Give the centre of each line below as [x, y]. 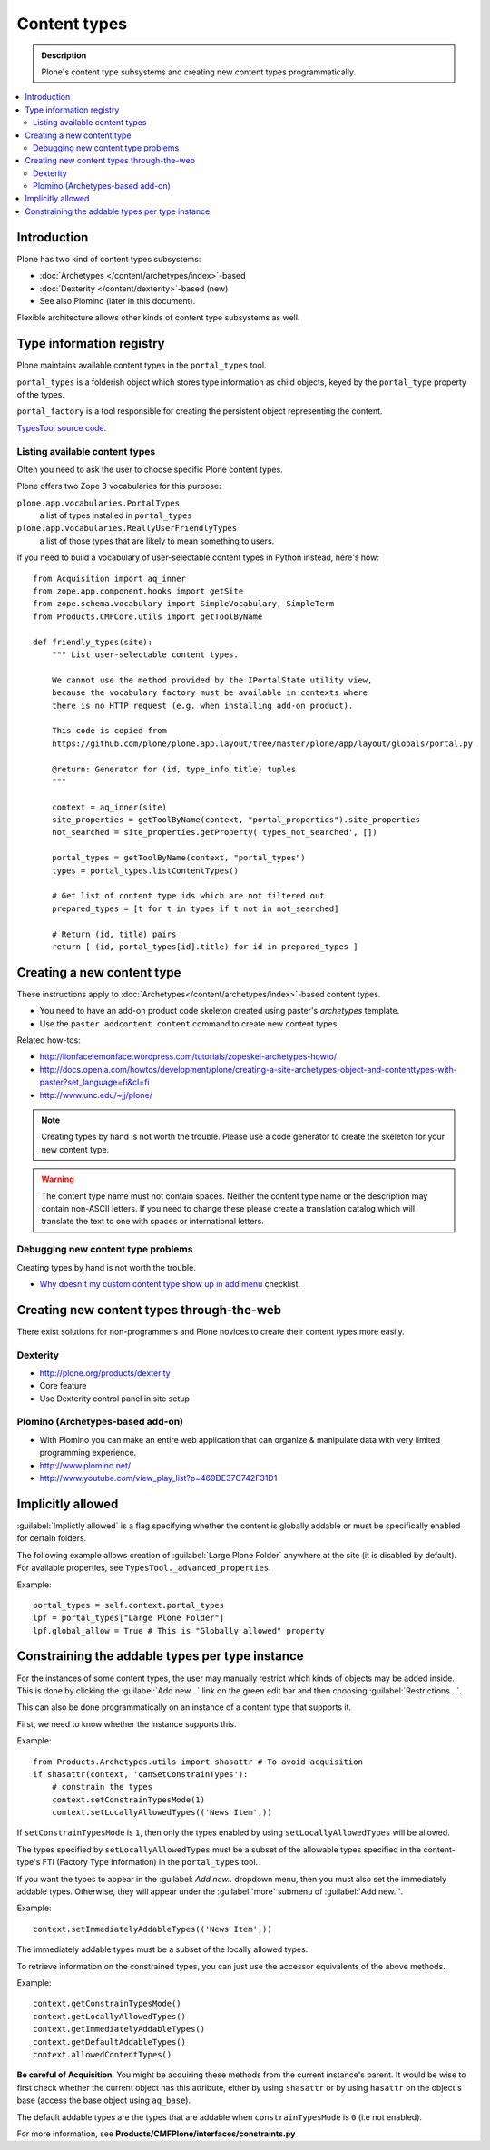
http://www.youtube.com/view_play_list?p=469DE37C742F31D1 [158, 1478]
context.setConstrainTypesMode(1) [128, 1800]
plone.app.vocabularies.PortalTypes [98, 503]
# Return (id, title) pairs [114, 934]
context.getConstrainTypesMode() [107, 2004]
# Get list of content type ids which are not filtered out [188, 896]
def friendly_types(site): [93, 642]
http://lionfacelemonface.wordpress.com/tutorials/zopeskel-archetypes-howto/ [188, 1056]
